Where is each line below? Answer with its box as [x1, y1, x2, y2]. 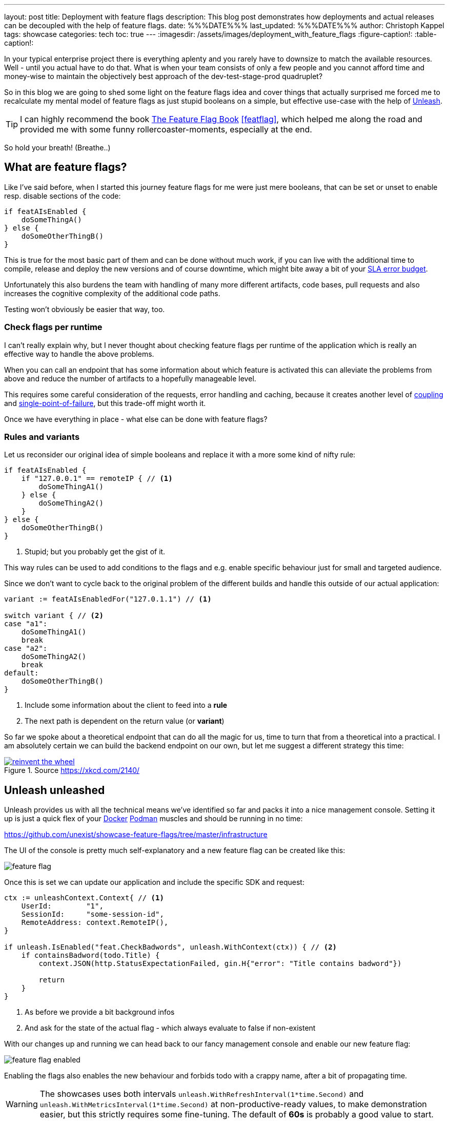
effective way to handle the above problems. [4, 349, 154, 358]
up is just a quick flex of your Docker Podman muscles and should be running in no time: [4, 814, 303, 823]
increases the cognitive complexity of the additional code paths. [4, 288, 220, 298]
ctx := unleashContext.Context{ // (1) [4, 894, 164, 902]
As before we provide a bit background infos [25, 1008, 175, 1017]
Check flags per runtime [4, 322, 103, 333]
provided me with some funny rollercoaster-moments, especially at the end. [20, 124, 312, 134]
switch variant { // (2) [4, 611, 104, 620]
